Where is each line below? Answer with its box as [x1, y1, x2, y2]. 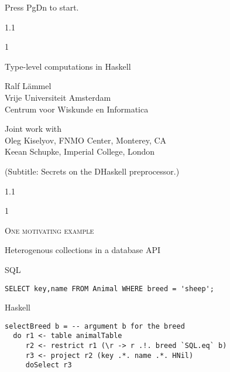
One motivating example [5, 224, 94, 236]
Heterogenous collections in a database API [5, 244, 161, 256]
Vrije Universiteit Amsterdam [5, 91, 111, 103]
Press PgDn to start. [5, 1, 79, 13]
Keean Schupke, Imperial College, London [5, 145, 155, 158]
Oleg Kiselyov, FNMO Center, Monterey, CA [5, 134, 167, 146]
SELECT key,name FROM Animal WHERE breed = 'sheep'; [5, 284, 214, 293]
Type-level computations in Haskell [5, 60, 131, 72]
